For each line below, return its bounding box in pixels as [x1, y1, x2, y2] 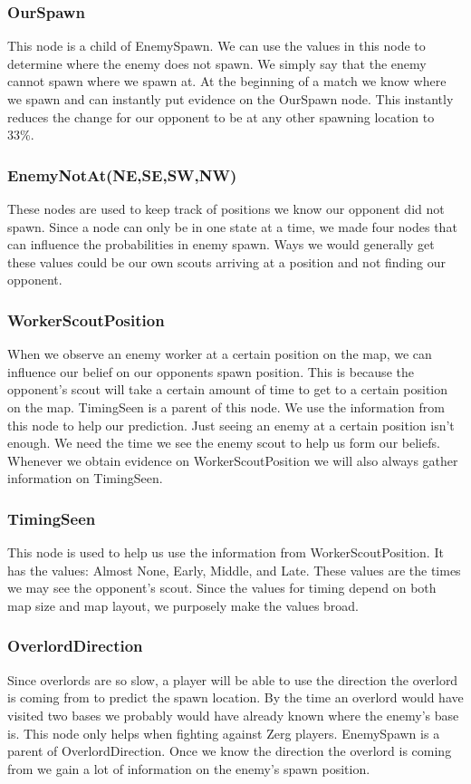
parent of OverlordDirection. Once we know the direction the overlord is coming [7, 741, 452, 760]
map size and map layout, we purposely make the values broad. [7, 595, 360, 615]
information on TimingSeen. [7, 469, 163, 488]
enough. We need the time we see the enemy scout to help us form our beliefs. [7, 433, 440, 452]
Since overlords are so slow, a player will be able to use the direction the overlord [7, 670, 458, 689]
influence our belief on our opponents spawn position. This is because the [7, 362, 414, 381]
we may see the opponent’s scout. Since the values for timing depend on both [7, 578, 437, 597]
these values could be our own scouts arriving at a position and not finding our [7, 252, 446, 271]
